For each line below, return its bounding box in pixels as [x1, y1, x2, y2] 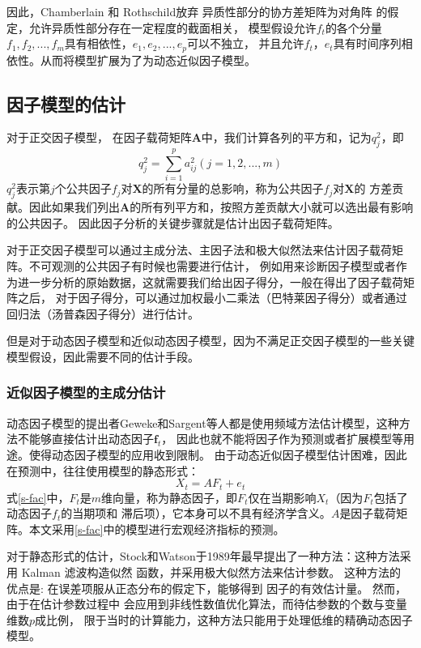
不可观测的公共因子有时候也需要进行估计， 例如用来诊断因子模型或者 [28, 257, 396, 274]
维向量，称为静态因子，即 [101, 488, 238, 505]
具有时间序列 [333, 35, 402, 52]
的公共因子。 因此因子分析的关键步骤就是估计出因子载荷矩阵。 [6, 214, 339, 231]
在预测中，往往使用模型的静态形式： [6, 462, 199, 479]
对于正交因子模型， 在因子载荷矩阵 [6, 129, 192, 146]
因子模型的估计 [6, 91, 125, 116]
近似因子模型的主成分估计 [6, 382, 166, 403]
